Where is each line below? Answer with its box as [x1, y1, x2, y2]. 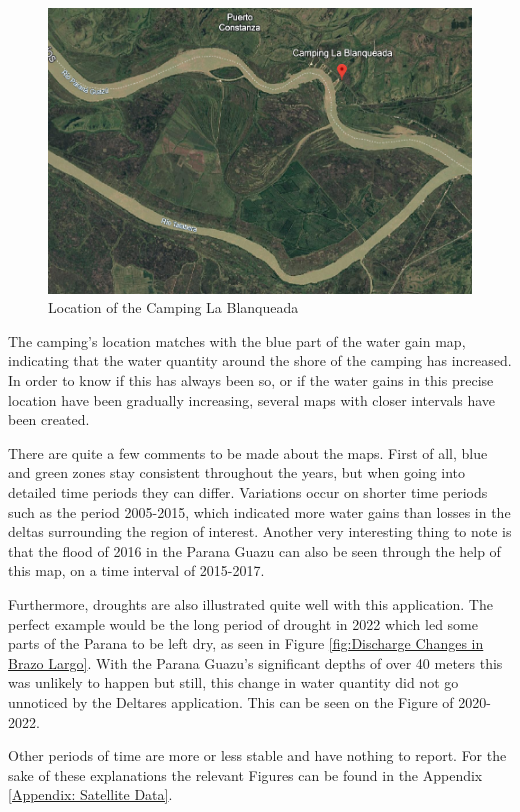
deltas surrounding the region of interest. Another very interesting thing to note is [8, 521, 512, 542]
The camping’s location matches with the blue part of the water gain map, [8, 330, 466, 351]
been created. [8, 409, 90, 430]
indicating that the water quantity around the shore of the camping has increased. [8, 350, 512, 371]
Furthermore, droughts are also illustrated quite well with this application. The [8, 593, 493, 614]
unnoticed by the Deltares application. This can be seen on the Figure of [8, 691, 454, 712]
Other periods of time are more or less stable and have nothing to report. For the [8, 745, 507, 766]
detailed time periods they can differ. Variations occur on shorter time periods [8, 482, 488, 502]
